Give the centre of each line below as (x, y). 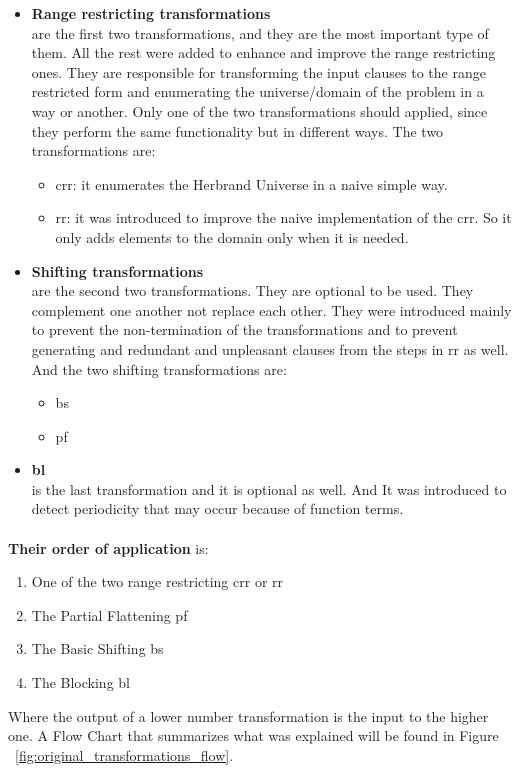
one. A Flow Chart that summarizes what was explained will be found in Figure (253, 735)
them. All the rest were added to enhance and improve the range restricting (263, 52)
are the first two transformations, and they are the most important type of (260, 32)
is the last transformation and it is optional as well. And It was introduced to (269, 488)
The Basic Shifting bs (97, 648)
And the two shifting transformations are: (159, 368)
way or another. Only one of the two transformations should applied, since (259, 110)
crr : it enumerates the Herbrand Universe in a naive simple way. (251, 183)
